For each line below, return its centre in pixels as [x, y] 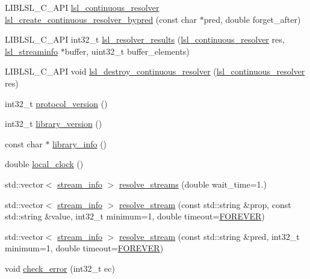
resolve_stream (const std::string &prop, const [205, 204]
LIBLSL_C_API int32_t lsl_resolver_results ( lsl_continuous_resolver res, [145, 39]
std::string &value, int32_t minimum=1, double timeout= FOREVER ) [135, 216]
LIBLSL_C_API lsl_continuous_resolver [82, 7]
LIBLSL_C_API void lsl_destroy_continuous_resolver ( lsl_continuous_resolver [155, 71]
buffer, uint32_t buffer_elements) [127, 51]
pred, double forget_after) [252, 19]
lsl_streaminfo [32, 51]
